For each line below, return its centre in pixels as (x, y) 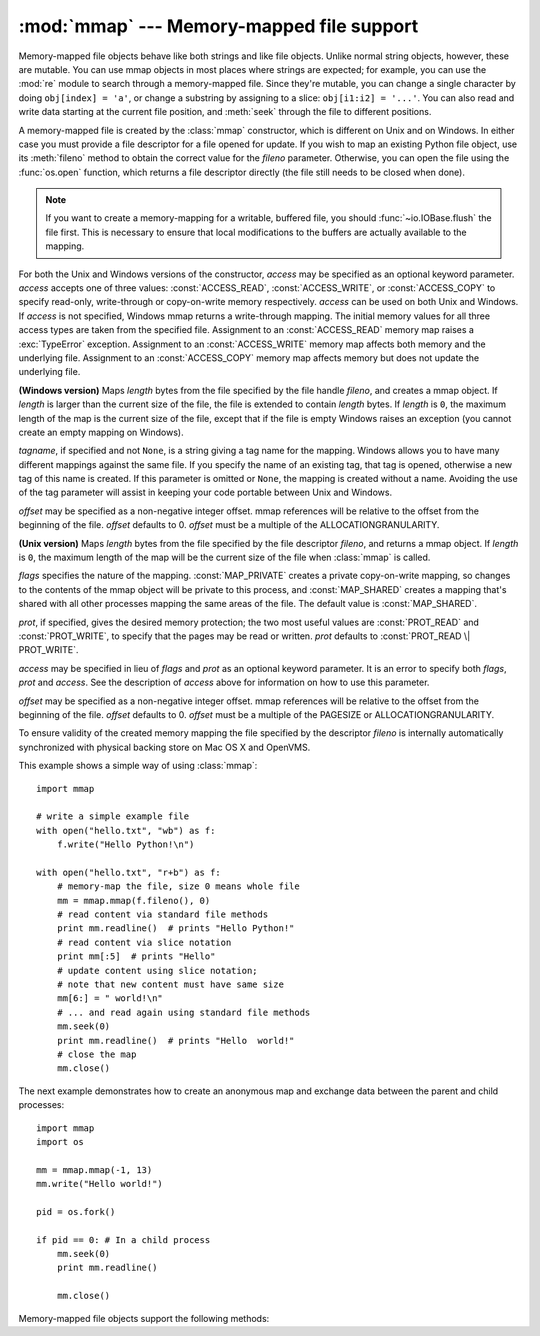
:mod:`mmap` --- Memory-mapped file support (218, 26)
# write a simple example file (113, 816)
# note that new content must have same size (170, 984)
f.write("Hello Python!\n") (125, 844)
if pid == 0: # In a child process (123, 1239)
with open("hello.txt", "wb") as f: (126, 830)
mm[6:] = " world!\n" (110, 998)
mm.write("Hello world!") (100, 1184)
